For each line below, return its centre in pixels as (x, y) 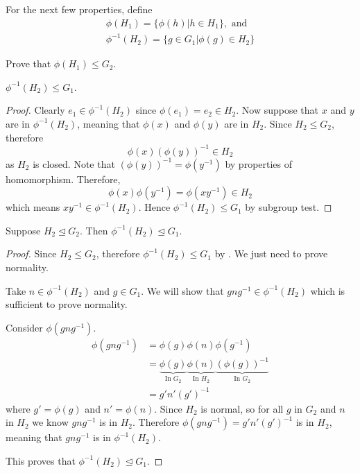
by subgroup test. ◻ (289, 207)
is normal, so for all (242, 408)
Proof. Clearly (35, 110)
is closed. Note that (74, 163)
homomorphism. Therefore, (63, 179)
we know (50, 422)
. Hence (154, 207)
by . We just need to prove (271, 253)
